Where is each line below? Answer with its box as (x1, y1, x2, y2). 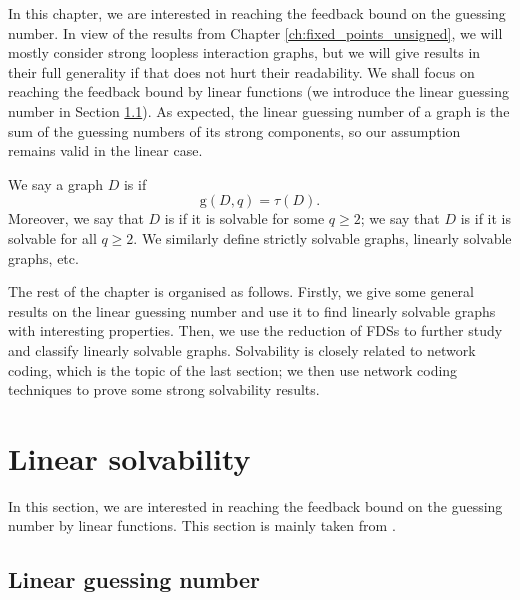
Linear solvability (8, 437, 251, 478)
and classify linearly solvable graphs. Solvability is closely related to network (8, 339, 476, 360)
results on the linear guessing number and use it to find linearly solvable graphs (8, 300, 496, 321)
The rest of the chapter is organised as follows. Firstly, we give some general (8, 281, 474, 302)
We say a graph (8, 173, 104, 194)
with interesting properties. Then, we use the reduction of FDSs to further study (8, 320, 503, 341)
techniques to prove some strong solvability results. (8, 379, 320, 400)
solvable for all (8, 227, 97, 248)
